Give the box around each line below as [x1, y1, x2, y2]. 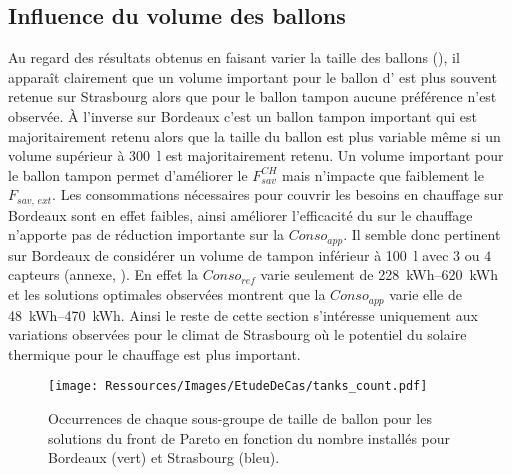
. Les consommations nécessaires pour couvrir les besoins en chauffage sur [52, 184, 504, 205]
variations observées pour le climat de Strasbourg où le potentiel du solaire [8, 324, 467, 345]
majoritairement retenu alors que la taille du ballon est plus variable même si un [8, 125, 501, 146]
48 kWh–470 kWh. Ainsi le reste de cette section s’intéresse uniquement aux [8, 304, 478, 325]
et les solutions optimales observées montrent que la [8, 284, 326, 305]
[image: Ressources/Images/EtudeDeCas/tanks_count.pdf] [48, 379, 428, 394]
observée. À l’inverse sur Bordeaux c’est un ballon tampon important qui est [8, 105, 477, 126]
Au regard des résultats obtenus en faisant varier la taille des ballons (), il [8, 47, 460, 68]
